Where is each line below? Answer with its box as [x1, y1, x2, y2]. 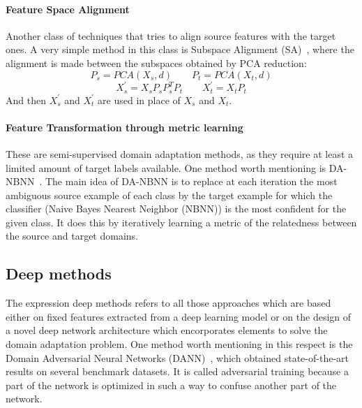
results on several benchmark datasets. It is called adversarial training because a [6, 364, 349, 379]
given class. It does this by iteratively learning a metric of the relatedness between [6, 214, 357, 229]
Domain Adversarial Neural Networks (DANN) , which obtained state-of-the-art [6, 350, 349, 365]
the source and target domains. [6, 228, 139, 243]
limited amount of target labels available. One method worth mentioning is [6, 160, 326, 175]
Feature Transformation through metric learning [6, 119, 243, 134]
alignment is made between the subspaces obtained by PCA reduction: [6, 55, 307, 70]
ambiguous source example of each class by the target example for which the [6, 187, 333, 202]
